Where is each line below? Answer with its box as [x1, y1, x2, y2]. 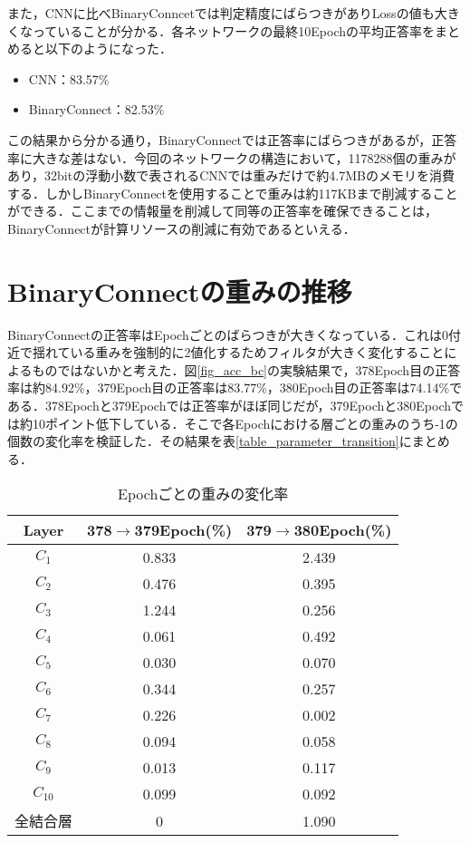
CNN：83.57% [28, 69, 110, 88]
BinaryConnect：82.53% [28, 100, 165, 119]
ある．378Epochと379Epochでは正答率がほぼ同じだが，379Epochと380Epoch [7, 396, 451, 415]
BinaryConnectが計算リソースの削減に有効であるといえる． [7, 218, 356, 237]
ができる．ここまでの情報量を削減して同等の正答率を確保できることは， [7, 201, 438, 220]
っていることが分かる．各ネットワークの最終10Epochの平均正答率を [32, 21, 436, 40]
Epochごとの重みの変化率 [118, 483, 289, 505]
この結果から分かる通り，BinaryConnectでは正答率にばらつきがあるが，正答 [7, 130, 457, 149]
